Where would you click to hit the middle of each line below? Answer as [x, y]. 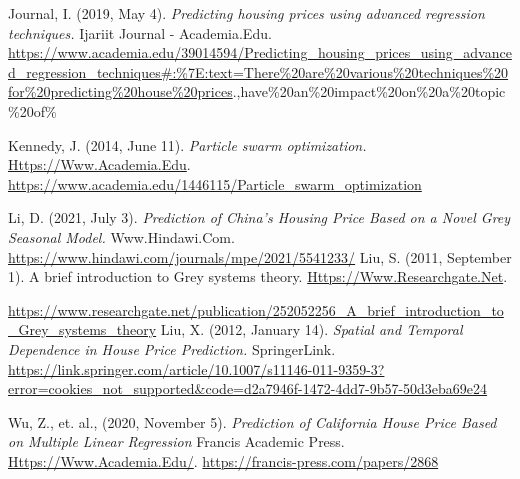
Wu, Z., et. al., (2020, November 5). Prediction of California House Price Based [252, 421]
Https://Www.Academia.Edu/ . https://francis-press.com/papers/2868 [223, 460]
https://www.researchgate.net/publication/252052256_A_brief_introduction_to [256, 309]
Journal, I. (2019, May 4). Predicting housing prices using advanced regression [246, 13]
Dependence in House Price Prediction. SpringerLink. [172, 348]
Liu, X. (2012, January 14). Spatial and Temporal [311, 329]
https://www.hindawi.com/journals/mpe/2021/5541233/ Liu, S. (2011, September [260, 256]
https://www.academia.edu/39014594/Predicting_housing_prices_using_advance [260, 52]
